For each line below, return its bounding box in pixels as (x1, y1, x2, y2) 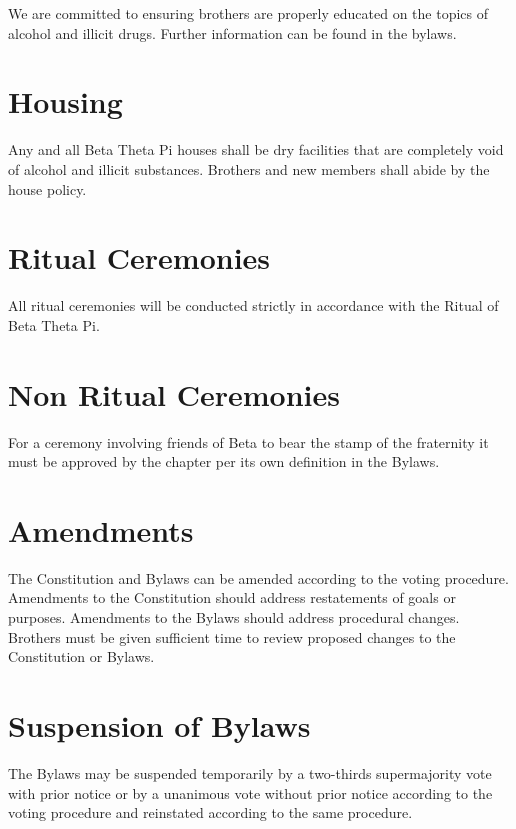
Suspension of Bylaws (8, 705, 311, 745)
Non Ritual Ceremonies (8, 373, 340, 414)
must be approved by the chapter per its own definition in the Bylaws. (8, 451, 440, 472)
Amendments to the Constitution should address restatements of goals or (8, 587, 456, 608)
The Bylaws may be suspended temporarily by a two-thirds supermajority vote (8, 762, 492, 783)
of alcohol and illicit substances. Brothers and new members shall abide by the (8, 158, 490, 179)
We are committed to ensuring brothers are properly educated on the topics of (8, 3, 489, 23)
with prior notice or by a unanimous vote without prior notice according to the (8, 782, 493, 803)
